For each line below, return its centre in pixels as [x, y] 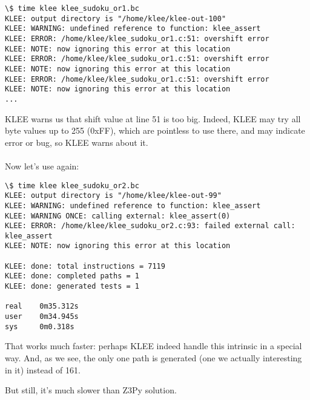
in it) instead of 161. [43, 369]
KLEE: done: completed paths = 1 [72, 276]
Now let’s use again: [42, 166]
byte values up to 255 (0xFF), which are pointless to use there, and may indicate [155, 130]
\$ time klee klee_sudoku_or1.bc [72, 8]
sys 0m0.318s [40, 326]
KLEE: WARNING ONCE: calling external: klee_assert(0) [118, 216]
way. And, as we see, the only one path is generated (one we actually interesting [153, 357]
